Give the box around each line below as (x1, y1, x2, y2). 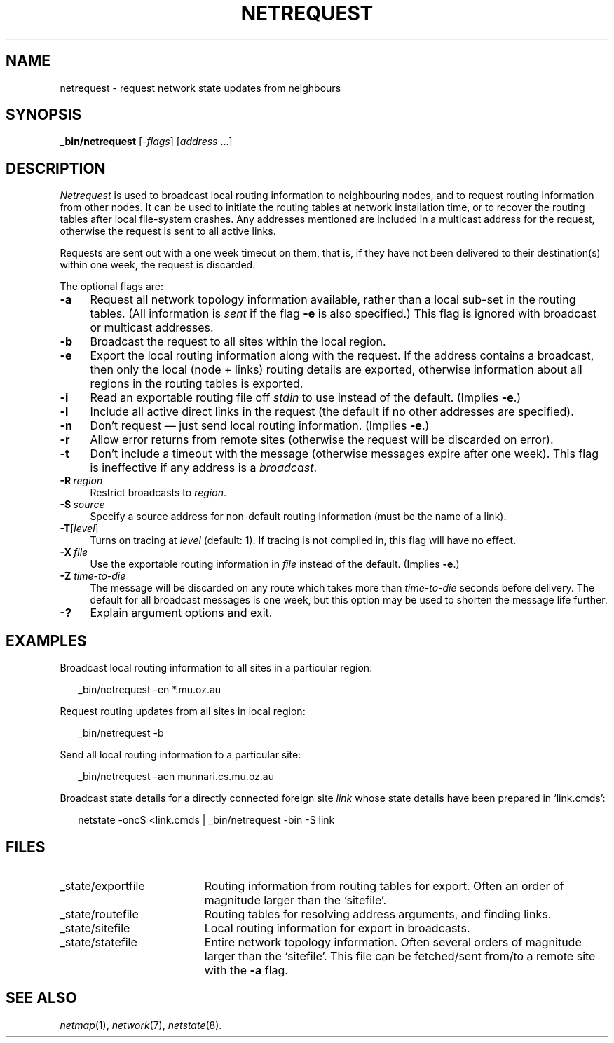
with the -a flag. (204, 962, 288, 977)
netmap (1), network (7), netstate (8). (60, 1018, 222, 1031)
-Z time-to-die (60, 570, 126, 582)
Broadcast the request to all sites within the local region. (90, 334, 386, 349)
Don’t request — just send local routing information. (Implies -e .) (90, 418, 430, 433)
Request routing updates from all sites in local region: (60, 705, 306, 718)
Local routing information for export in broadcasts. (204, 920, 470, 935)
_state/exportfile (60, 878, 145, 893)
